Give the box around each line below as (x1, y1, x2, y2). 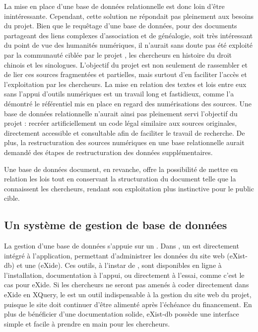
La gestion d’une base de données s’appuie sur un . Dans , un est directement (4, 241, 239, 251)
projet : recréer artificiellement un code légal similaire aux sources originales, (4, 118, 237, 128)
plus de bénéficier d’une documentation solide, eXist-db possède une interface (4, 309, 239, 319)
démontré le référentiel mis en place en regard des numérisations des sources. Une (4, 98, 252, 108)
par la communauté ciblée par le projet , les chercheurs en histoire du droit (4, 49, 232, 60)
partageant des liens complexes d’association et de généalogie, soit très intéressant (4, 30, 253, 40)
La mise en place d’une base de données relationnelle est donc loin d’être (4, 1, 225, 11)
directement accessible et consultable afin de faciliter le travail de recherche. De (4, 127, 245, 138)
